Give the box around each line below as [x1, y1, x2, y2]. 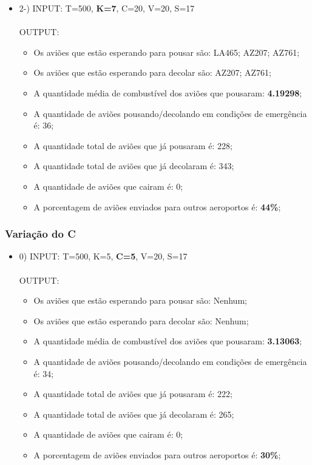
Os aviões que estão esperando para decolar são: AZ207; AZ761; [33, 66, 271, 79]
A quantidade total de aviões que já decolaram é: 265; [33, 407, 234, 420]
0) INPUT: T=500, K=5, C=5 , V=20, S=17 [19, 250, 188, 263]
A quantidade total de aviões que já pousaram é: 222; [33, 387, 232, 400]
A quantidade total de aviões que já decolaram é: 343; [33, 159, 234, 172]
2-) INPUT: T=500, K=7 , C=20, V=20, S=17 [19, 2, 195, 14]
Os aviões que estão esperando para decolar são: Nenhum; [33, 314, 249, 327]
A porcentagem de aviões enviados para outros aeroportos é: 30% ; [33, 448, 281, 461]
